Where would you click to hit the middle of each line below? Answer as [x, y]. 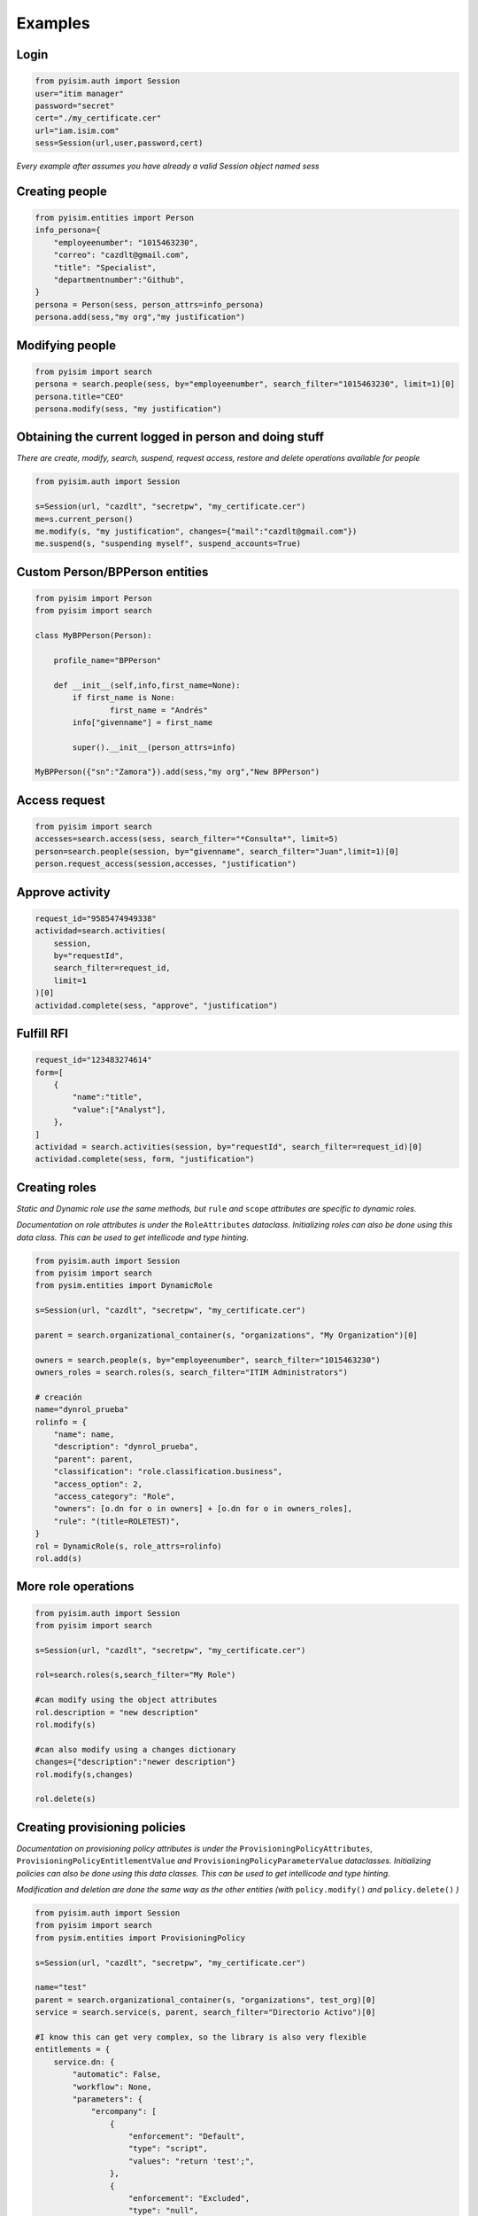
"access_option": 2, [98, 1484]
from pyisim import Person [93, 599]
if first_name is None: [124, 698]
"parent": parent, [93, 1459]
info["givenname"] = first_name [142, 722]
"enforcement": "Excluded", [189, 2199]
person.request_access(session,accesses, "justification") [166, 864]
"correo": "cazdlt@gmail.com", [121, 255]
